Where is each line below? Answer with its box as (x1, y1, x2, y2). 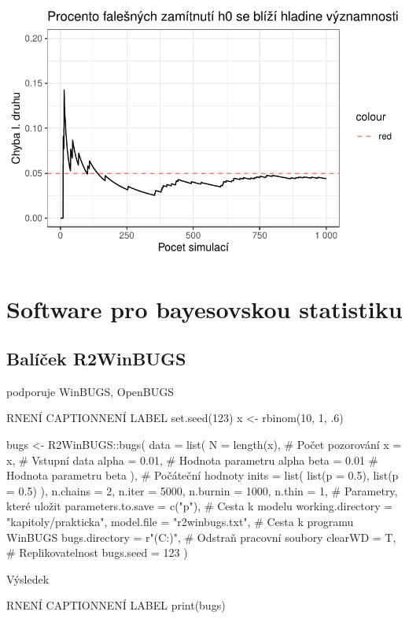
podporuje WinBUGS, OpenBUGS (6, 383, 175, 399)
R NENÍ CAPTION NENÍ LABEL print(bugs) (6, 597, 226, 613)
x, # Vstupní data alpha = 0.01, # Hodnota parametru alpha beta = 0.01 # (6, 451, 378, 468)
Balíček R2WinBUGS (6, 347, 186, 371)
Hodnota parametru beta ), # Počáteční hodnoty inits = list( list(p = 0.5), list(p (6, 467, 399, 484)
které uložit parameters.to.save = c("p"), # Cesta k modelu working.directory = (6, 498, 393, 514)
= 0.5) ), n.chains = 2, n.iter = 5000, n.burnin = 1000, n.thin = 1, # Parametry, (6, 482, 398, 499)
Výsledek (6, 570, 50, 587)
